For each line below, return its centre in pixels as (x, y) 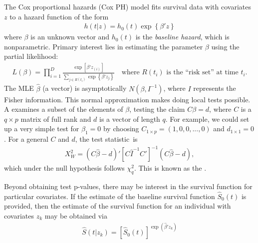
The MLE (19, 88)
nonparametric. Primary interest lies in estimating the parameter (104, 46)
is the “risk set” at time (202, 73)
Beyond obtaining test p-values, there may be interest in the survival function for (128, 186)
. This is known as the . (170, 168)
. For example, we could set (207, 119)
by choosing (121, 128)
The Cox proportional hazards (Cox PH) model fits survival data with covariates (128, 6)
